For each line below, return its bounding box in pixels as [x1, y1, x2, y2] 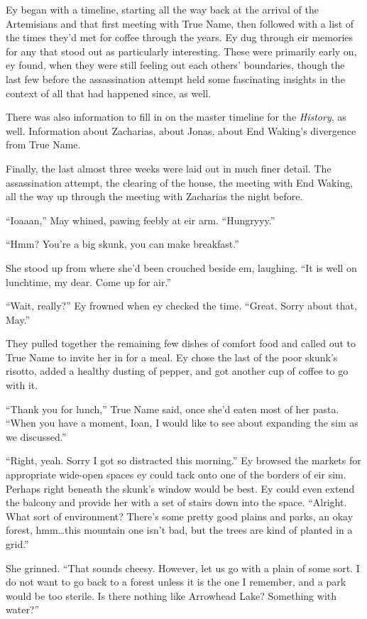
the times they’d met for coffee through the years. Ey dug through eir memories [6, 30, 354, 45]
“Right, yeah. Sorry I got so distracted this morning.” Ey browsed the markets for [6, 453, 361, 468]
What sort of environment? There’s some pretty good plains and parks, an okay [6, 508, 354, 523]
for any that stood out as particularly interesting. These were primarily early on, [6, 43, 357, 58]
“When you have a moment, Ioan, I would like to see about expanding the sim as [6, 415, 358, 430]
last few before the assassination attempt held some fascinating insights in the [6, 71, 345, 86]
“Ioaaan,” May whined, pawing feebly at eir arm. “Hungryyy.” [6, 212, 275, 227]
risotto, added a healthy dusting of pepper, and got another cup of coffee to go [6, 363, 349, 378]
